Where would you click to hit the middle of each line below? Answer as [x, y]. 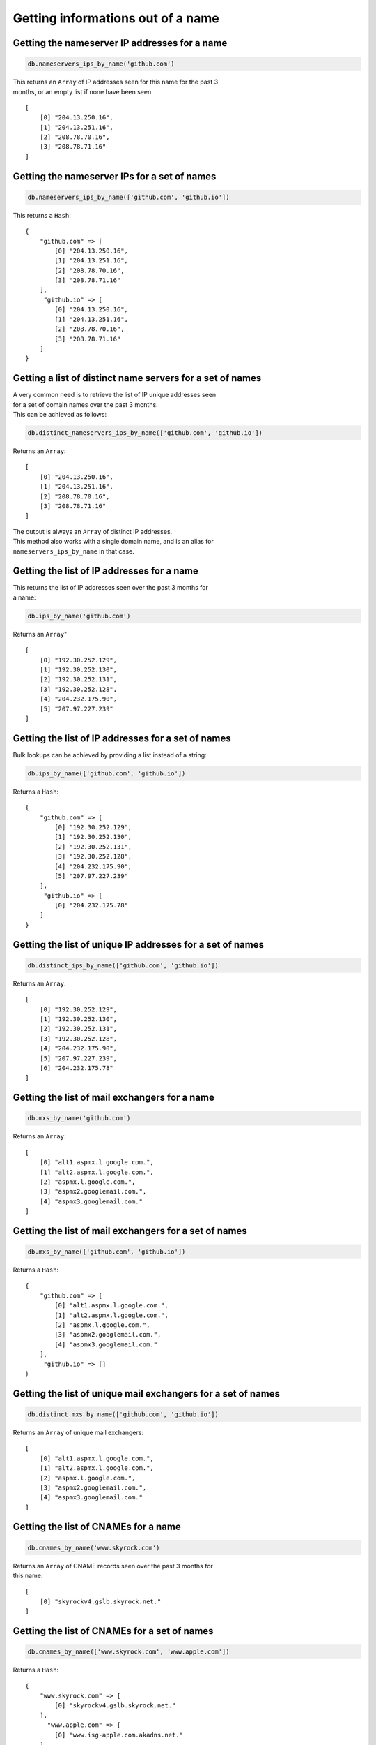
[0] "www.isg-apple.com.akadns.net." [119, 1735]
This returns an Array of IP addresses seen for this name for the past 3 [116, 82]
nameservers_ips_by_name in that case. [74, 551]
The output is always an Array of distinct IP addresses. [93, 531]
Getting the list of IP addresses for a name [105, 571]
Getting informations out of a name [116, 18]
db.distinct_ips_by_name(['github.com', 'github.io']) [123, 965]
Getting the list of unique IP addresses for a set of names [139, 945]
